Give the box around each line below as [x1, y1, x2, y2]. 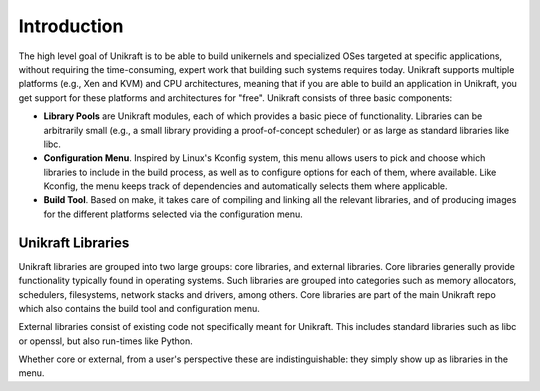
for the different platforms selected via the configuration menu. [43, 208, 304, 220]
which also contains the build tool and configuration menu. [18, 302, 260, 314]
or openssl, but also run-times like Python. [18, 335, 194, 347]
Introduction [18, 15, 124, 37]
